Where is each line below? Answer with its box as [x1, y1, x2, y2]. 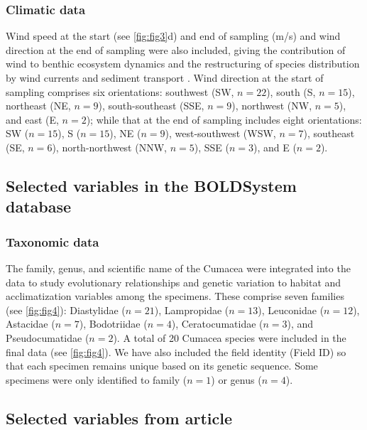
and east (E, [6, 112, 59, 127]
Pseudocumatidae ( [6, 330, 89, 345]
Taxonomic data [6, 232, 99, 250]
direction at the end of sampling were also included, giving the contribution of [6, 42, 346, 57]
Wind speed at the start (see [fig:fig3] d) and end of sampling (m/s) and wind [6, 28, 341, 43]
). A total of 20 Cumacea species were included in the [113, 330, 346, 345]
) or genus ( [211, 372, 262, 387]
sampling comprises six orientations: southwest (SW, [6, 84, 234, 99]
